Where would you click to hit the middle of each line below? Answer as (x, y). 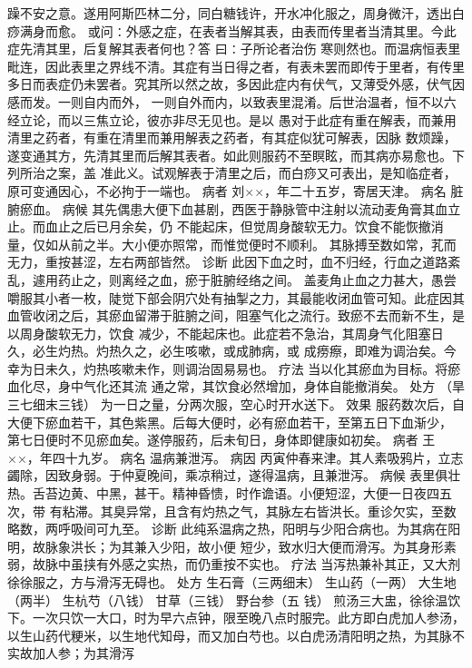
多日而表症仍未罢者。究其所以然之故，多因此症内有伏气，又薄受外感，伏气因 (236, 84)
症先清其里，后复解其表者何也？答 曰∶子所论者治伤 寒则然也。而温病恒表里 (234, 49)
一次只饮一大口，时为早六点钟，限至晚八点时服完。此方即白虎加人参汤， (248, 618)
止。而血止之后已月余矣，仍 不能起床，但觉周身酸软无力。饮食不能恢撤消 (226, 226)
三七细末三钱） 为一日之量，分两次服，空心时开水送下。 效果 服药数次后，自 (236, 404)
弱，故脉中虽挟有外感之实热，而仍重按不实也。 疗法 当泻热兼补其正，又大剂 (234, 564)
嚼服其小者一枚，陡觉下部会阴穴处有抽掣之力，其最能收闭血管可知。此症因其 (236, 297)
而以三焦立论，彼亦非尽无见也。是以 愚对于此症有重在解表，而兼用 (257, 119)
